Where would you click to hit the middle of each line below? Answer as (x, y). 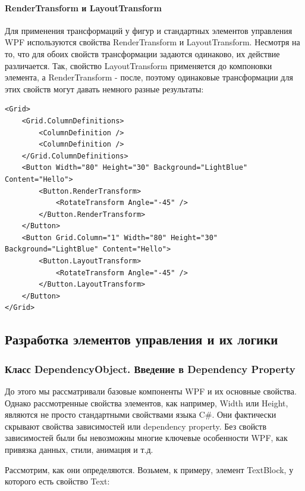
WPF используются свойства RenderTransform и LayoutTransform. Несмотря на (152, 42)
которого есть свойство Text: (57, 481)
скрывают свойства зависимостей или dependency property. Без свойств (136, 426)
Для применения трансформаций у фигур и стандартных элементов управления (149, 30)
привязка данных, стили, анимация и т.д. (79, 450)
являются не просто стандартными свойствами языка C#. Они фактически (141, 414)
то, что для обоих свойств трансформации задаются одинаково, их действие (142, 53)
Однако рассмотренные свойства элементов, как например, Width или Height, (147, 403)
